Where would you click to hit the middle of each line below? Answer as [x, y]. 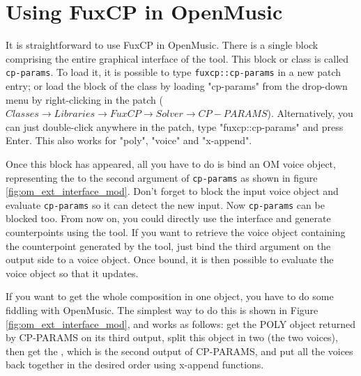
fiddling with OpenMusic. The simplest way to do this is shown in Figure [162, 310]
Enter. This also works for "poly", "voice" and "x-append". [129, 140]
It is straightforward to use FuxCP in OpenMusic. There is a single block [162, 45]
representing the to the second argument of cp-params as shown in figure [162, 177]
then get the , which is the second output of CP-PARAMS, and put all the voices [179, 351]
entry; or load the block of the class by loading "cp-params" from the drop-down [177, 85]
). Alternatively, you [310, 113]
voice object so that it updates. [72, 273]
